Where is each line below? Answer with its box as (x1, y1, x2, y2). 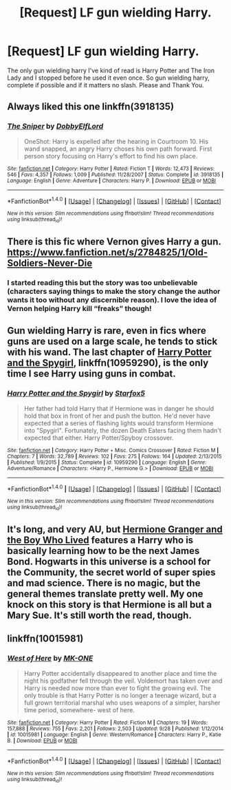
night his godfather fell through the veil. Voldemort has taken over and (23, 676, 223, 685)
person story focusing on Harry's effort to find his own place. (23, 151, 198, 160)
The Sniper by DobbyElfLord (7, 122, 104, 131)
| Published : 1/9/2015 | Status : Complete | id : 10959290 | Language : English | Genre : (7, 459, 207, 466)
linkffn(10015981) (7, 633, 84, 645)
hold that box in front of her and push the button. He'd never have (23, 412, 211, 420)
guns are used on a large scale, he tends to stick (7, 336, 218, 348)
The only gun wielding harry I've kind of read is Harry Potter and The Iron (7, 66, 215, 74)
